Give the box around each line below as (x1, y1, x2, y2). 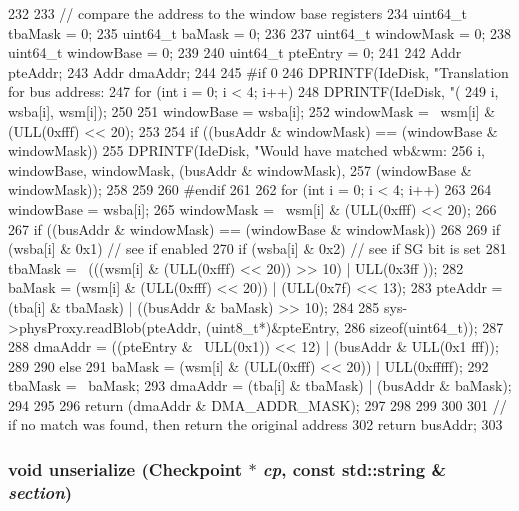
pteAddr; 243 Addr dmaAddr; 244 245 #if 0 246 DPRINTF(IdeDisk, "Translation (8, 61, 509, 82)
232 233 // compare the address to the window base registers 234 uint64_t (8, 3, 467, 23)
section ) (8, 479, 73, 504)
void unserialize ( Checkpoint (8, 456, 243, 481)
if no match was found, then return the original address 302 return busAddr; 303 (8, 414, 503, 435)
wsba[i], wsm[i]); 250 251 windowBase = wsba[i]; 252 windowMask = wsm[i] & (8, 100, 496, 121)
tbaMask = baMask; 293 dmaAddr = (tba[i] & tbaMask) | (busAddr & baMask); (8, 375, 512, 396)
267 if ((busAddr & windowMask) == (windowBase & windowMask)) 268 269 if (8, 218, 501, 239)
